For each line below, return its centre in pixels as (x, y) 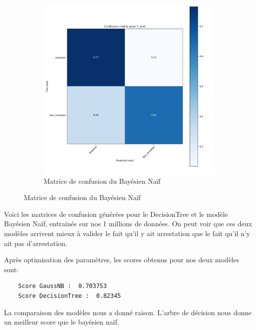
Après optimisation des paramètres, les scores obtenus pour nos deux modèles (122, 260)
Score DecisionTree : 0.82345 (70, 296)
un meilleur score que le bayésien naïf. (62, 322)
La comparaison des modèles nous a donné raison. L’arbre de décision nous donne (128, 312)
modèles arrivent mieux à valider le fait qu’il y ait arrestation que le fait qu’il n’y (127, 233)
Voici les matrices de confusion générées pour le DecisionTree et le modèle (116, 214)
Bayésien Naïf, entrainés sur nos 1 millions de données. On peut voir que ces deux (128, 224)
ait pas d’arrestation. (36, 243)
